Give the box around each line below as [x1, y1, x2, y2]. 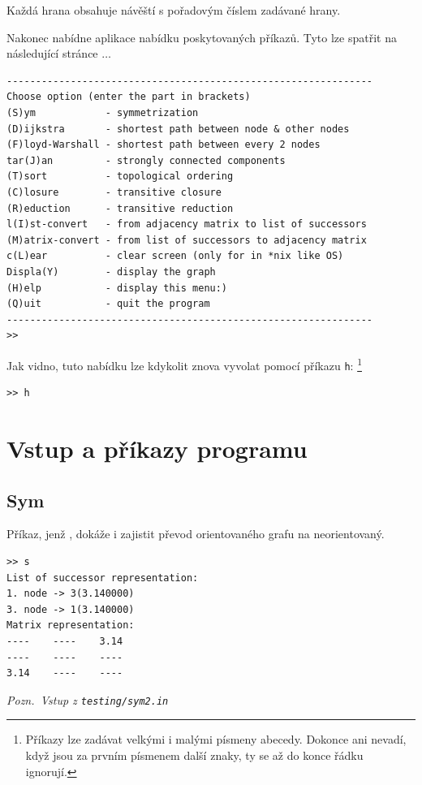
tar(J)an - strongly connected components [6, 154, 286, 166]
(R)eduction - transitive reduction [6, 202, 234, 214]
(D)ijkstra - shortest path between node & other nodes [6, 123, 350, 135]
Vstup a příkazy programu [6, 431, 308, 464]
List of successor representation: [6, 571, 199, 584]
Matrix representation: [6, 619, 135, 632]
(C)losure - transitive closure [6, 186, 222, 198]
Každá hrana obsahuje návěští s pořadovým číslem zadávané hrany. [6, 2, 341, 18]
